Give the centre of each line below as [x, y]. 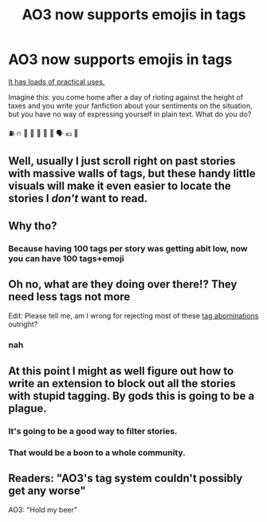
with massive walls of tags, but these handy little [132, 174]
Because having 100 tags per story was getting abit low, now [128, 248]
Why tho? [33, 225]
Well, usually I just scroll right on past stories [122, 161]
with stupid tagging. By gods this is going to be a [132, 395]
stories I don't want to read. [78, 198]
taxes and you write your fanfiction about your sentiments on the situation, [130, 105]
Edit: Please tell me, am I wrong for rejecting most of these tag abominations [133, 316]
